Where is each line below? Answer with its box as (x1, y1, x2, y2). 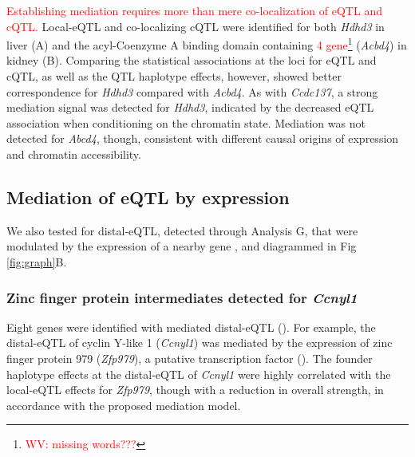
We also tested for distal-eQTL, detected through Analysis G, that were (6, 222, 358, 238)
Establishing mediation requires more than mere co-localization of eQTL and (6, 2, 382, 18)
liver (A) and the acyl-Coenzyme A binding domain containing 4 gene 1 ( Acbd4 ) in (6, 34, 407, 53)
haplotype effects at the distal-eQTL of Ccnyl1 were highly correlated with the (6, 365, 391, 382)
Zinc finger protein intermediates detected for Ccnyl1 (6, 287, 358, 307)
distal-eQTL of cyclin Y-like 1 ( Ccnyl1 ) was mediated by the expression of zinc (6, 334, 393, 351)
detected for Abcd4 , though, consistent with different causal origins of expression (6, 130, 399, 147)
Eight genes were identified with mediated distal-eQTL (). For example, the (6, 318, 376, 335)
